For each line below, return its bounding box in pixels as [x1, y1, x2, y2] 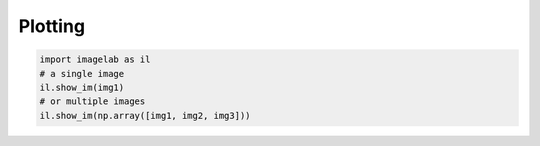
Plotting [18, 15, 85, 37]
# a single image [39, 68, 125, 79]
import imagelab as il [39, 54, 151, 65]
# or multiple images [39, 96, 146, 107]
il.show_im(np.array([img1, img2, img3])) [39, 110, 251, 121]
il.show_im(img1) [39, 81, 125, 93]
